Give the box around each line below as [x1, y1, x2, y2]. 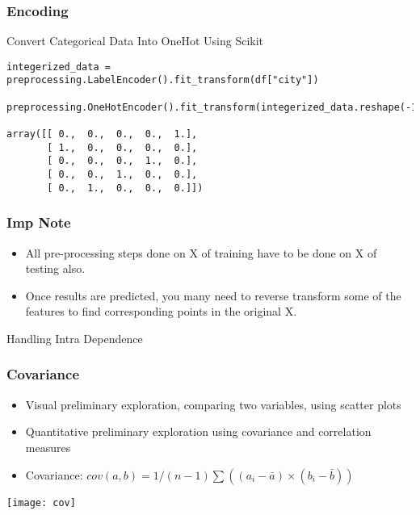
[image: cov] [6, 496, 76, 509]
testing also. [25, 260, 86, 277]
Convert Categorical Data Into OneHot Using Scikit [6, 32, 264, 49]
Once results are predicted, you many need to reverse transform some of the [25, 287, 401, 304]
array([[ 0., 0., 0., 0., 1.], [6, 128, 198, 140]
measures [25, 438, 71, 455]
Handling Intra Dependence [6, 329, 143, 346]
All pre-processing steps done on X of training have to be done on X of [25, 244, 377, 261]
